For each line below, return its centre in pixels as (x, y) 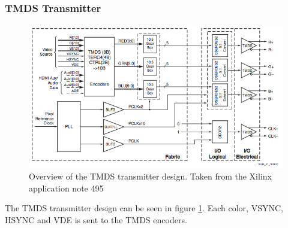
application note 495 (66, 188)
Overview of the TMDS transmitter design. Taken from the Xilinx (150, 176)
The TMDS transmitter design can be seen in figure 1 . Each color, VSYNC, (144, 208)
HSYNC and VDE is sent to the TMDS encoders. (96, 219)
